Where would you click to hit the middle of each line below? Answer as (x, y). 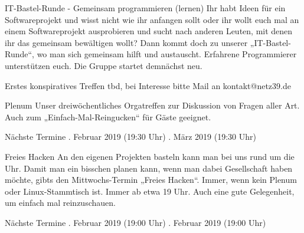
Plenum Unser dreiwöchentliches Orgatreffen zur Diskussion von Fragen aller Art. (152, 105)
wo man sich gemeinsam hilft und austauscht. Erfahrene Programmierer (167, 54)
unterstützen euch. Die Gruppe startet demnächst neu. (104, 65)
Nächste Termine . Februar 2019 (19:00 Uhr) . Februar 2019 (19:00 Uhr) (135, 222)
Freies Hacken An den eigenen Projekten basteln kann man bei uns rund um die (150, 156)
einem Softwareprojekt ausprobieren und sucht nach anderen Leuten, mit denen (149, 31)
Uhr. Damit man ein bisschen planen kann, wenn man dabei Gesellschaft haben (149, 168)
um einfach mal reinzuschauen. (60, 203)
